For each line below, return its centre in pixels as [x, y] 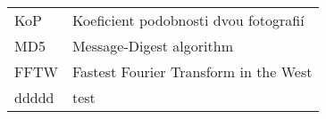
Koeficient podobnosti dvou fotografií [188, 20]
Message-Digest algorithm [152, 46]
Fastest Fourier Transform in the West [192, 71]
